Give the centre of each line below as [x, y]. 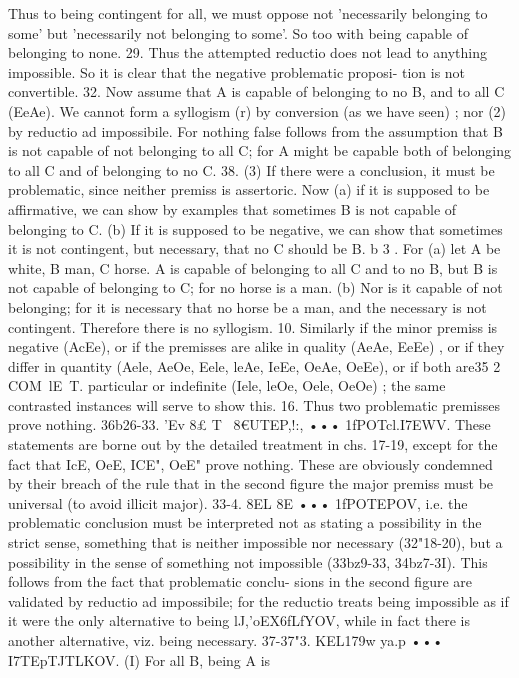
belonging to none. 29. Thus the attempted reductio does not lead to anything [247, 52]
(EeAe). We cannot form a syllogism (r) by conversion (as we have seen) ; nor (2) [257, 110]
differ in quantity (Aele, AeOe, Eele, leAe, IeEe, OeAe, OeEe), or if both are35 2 [254, 365]
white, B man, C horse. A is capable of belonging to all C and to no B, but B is [253, 267]
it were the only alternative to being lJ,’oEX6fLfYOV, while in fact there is [239, 620]
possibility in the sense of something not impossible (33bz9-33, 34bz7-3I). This [248, 561]
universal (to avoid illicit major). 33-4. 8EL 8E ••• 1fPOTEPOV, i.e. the [238, 502]
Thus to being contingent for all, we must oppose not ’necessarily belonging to [248, 13]
